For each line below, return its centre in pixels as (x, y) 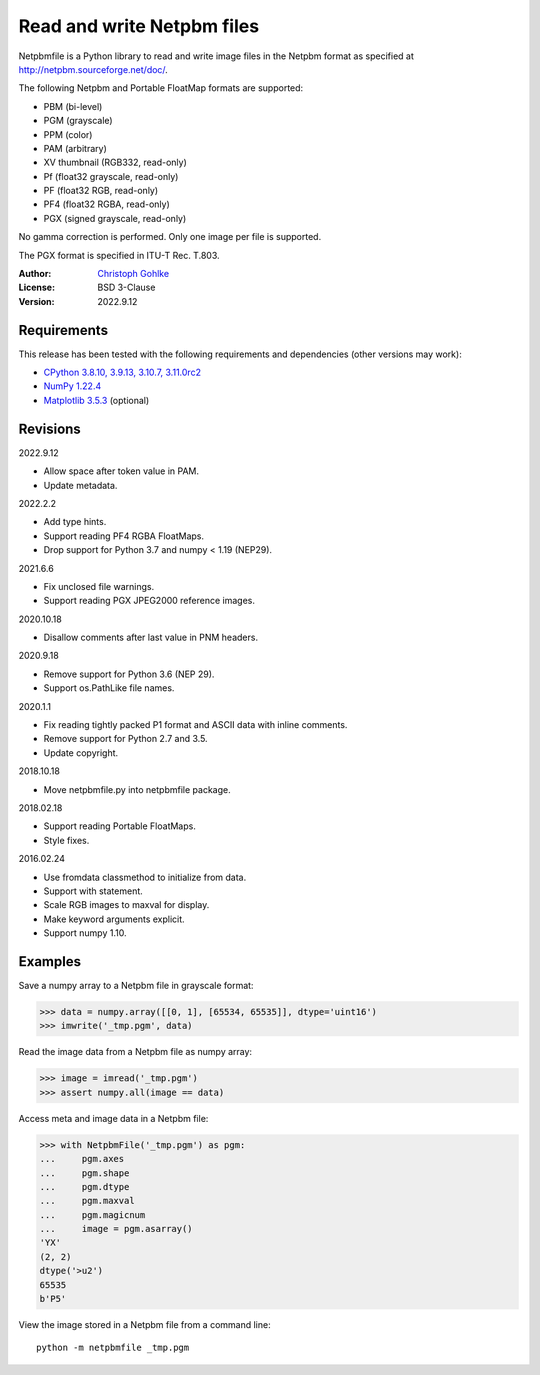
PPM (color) (68, 134)
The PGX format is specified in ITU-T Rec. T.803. (119, 255)
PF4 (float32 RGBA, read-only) (106, 204)
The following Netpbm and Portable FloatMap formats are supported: (161, 88)
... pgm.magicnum (92, 1214)
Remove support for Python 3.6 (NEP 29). (129, 674)
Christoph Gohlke (133, 274)
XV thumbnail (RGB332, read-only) (115, 162)
